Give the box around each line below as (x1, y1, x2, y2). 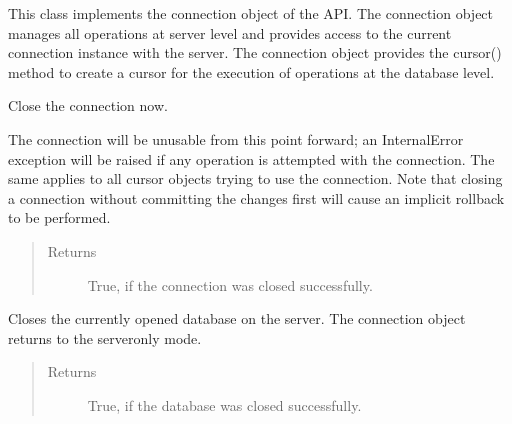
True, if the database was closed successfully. (87, 394, 362, 415)
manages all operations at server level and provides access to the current (8, 22, 452, 43)
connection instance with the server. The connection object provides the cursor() (8, 42, 502, 63)
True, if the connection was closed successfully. (87, 274, 373, 295)
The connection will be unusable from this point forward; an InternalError (8, 128, 464, 149)
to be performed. (8, 207, 111, 228)
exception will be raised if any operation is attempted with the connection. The (8, 148, 495, 169)
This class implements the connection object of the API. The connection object (8, 3, 494, 23)
